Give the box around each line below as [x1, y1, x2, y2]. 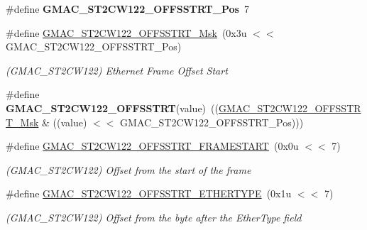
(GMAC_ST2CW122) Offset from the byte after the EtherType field [6, 209, 302, 224]
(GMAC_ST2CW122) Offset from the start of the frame [6, 162, 251, 177]
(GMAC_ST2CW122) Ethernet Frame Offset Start [6, 62, 228, 77]
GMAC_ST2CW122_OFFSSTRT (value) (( [6, 100, 219, 115]
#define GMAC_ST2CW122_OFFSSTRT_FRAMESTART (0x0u [6, 138, 299, 153]
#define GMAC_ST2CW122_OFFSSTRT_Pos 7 [6, 1, 249, 16]
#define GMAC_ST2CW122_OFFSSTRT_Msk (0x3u [6, 25, 247, 40]
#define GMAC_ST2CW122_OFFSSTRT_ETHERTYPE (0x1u [6, 186, 292, 201]
